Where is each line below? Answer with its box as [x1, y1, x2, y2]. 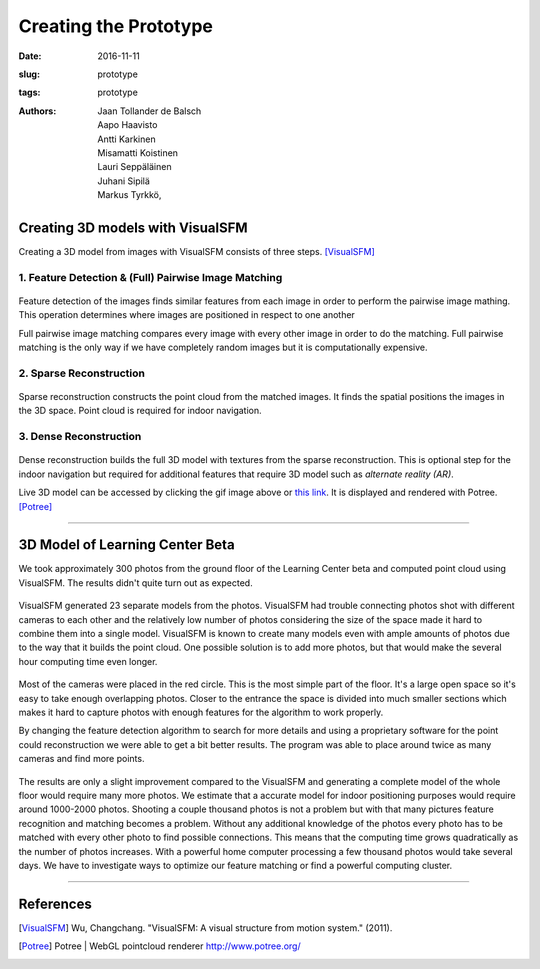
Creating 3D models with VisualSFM [18, 219, 249, 236]
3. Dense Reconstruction [18, 430, 142, 444]
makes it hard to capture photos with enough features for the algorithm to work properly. [18, 706, 384, 718]
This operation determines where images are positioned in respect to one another [18, 309, 355, 321]
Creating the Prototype [18, 15, 214, 37]
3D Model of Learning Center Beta [18, 536, 235, 554]
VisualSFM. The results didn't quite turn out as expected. [18, 576, 254, 589]
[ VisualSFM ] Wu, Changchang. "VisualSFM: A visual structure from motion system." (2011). [18, 921, 393, 934]
